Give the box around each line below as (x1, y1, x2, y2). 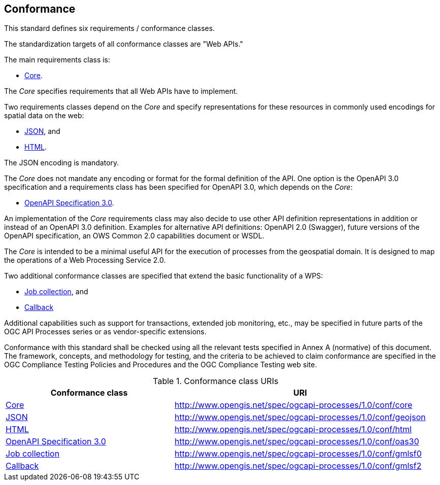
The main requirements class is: (4, 55, 111, 64)
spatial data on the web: (4, 111, 84, 120)
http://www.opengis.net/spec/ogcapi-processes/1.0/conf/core (175, 400, 413, 410)
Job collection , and (24, 287, 88, 296)
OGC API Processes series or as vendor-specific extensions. (4, 327, 207, 336)
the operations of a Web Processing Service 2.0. (4, 256, 166, 265)
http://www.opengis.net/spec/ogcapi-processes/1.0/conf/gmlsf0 (175, 448, 422, 459)
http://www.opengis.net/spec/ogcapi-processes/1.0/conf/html (175, 424, 412, 435)
